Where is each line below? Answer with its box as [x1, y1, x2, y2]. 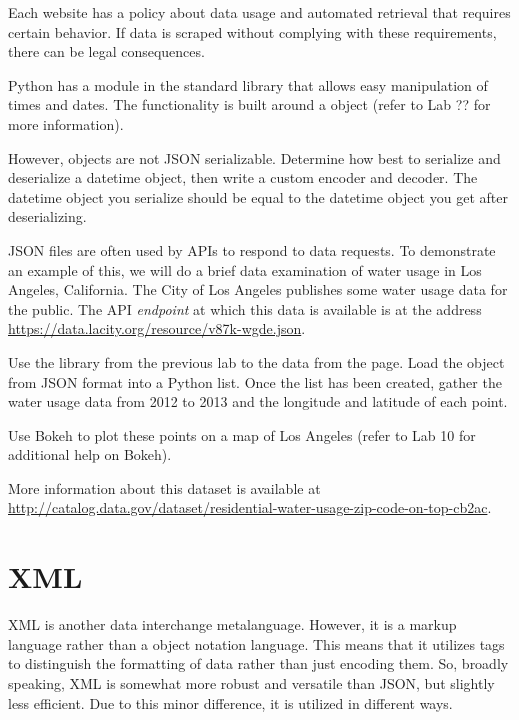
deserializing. [8, 206, 87, 227]
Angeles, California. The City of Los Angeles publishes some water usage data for [8, 279, 508, 300]
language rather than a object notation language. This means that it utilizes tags [8, 633, 505, 654]
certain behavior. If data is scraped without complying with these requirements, [8, 21, 497, 42]
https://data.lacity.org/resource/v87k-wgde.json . [8, 318, 306, 339]
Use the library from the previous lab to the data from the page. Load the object [8, 351, 505, 372]
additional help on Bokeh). [8, 444, 172, 465]
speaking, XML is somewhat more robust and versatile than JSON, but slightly [8, 672, 495, 693]
